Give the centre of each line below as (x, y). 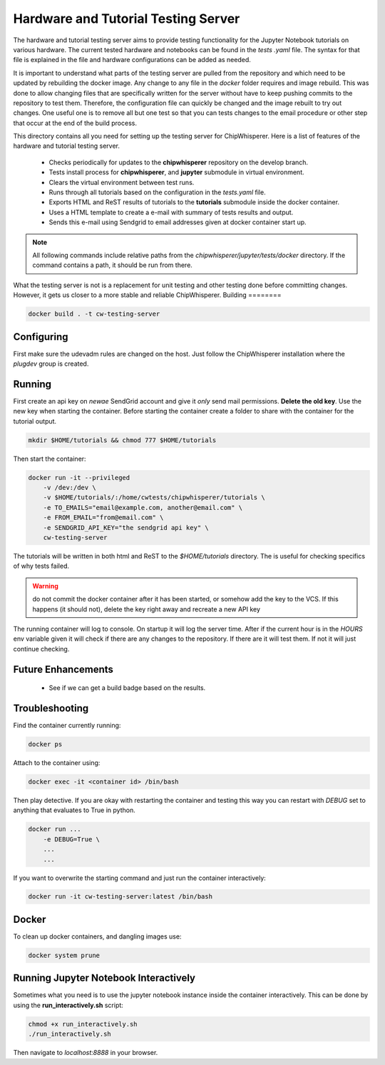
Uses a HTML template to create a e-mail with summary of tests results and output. (171, 212)
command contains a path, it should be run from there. (112, 265)
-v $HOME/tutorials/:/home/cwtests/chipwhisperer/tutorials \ (154, 497)
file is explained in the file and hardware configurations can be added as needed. (132, 60)
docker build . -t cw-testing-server (94, 314)
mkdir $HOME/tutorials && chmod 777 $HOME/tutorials (122, 440)
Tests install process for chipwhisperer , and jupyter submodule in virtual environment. (176, 172)
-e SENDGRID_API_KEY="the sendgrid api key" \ (126, 527)
